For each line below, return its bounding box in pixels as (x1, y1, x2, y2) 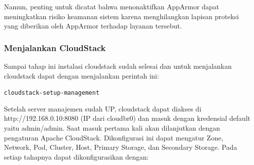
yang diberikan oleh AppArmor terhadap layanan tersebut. (4, 21, 182, 31)
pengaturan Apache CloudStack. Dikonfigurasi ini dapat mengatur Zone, (4, 132, 223, 142)
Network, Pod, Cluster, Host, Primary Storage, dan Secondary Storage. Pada (4, 142, 237, 152)
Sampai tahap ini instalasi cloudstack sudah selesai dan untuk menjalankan (4, 61, 232, 71)
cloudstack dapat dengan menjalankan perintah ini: (4, 70, 159, 81)
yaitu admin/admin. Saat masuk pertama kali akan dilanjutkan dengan (4, 123, 220, 133)
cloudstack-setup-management (4, 89, 100, 97)
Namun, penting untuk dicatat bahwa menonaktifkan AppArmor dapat (4, 1, 219, 11)
